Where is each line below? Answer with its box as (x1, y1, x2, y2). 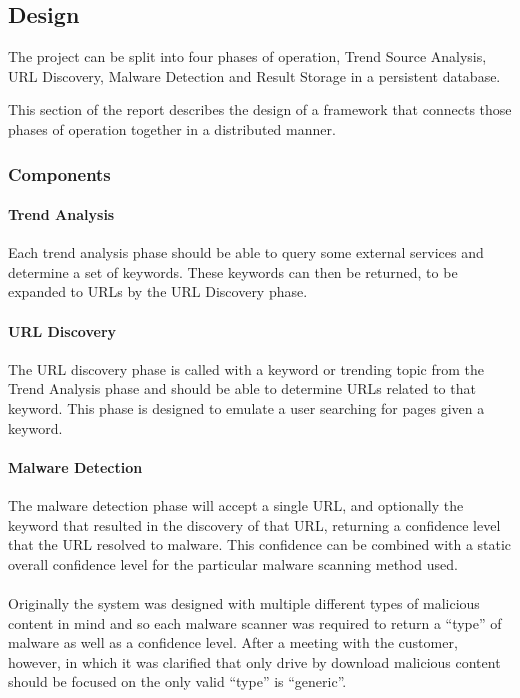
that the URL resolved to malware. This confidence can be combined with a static (8, 534, 512, 555)
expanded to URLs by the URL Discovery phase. (8, 281, 308, 302)
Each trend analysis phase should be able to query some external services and (8, 242, 484, 263)
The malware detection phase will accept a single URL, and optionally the (8, 494, 464, 515)
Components (8, 161, 111, 186)
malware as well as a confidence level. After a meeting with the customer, (8, 632, 458, 653)
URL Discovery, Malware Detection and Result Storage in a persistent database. (8, 65, 501, 86)
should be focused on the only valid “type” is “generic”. (8, 671, 347, 692)
